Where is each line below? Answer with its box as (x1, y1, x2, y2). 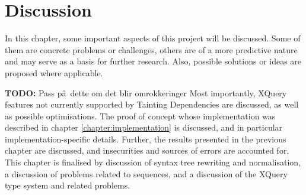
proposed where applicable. (5, 66, 103, 79)
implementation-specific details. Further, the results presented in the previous (5, 132, 286, 145)
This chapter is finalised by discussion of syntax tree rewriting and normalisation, (5, 156, 301, 168)
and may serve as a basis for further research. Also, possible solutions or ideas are (5, 55, 302, 67)
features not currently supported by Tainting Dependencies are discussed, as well (5, 98, 299, 110)
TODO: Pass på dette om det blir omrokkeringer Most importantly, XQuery (5, 86, 287, 99)
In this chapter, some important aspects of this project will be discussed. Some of (5, 32, 301, 44)
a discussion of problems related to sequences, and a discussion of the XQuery (5, 167, 288, 180)
